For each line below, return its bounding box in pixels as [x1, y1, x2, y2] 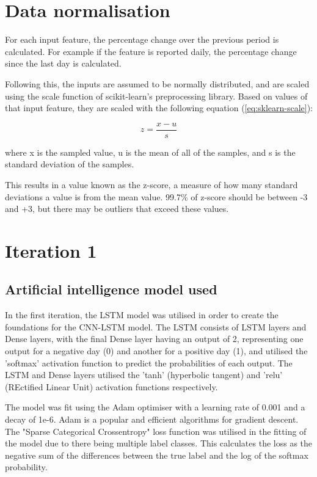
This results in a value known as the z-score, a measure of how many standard [5, 178, 298, 191]
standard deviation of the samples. [5, 158, 134, 170]
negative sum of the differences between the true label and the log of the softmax [5, 448, 308, 461]
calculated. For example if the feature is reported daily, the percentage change [5, 45, 297, 57]
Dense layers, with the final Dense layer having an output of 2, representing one [5, 332, 304, 345]
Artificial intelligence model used [5, 280, 217, 299]
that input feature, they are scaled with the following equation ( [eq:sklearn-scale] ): [5, 101, 313, 114]
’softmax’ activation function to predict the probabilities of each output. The [5, 356, 293, 369]
